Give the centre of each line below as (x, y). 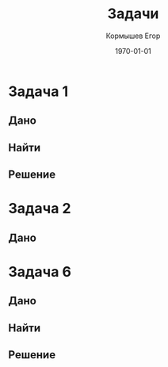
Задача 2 (40, 209)
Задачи (133, 14)
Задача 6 (40, 271)
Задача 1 (38, 91)
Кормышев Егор (133, 36)
